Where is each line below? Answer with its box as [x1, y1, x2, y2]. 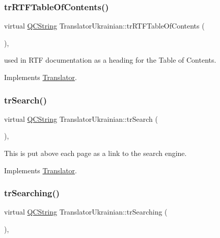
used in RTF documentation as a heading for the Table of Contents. [4, 55, 216, 65]
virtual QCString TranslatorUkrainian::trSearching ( [4, 206, 168, 217]
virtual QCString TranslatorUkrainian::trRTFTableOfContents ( [4, 20, 205, 31]
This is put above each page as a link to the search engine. [4, 148, 187, 158]
